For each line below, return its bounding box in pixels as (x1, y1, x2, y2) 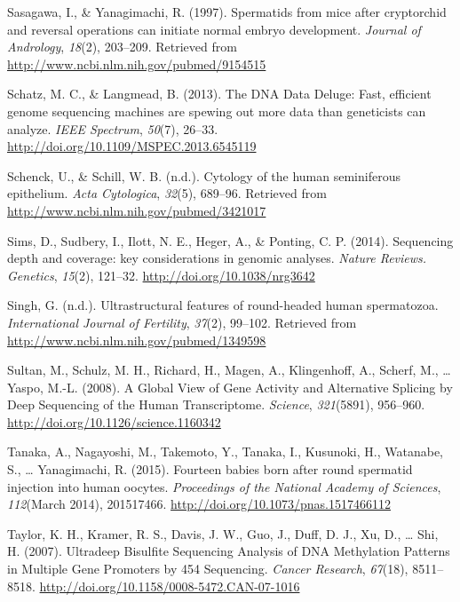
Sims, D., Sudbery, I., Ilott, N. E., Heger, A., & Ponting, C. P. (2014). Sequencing (7, 231, 454, 250)
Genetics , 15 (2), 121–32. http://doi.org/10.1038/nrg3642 (7, 265, 315, 284)
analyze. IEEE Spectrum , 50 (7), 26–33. (7, 119, 218, 138)
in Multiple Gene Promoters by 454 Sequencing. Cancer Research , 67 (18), (7, 559, 408, 578)
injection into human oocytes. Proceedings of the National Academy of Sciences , (7, 477, 441, 495)
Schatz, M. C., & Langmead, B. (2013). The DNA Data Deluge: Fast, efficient (7, 84, 432, 103)
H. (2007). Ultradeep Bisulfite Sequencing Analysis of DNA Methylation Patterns (7, 542, 450, 560)
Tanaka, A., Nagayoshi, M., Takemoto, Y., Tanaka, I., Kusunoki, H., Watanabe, (7, 442, 443, 461)
